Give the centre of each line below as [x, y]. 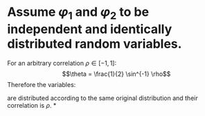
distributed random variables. [95, 44]
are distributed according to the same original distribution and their [103, 98]
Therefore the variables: [42, 84]
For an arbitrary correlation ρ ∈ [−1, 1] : [62, 63]
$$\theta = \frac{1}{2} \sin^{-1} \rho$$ [116, 74]
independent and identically [90, 29]
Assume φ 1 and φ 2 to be [78, 13]
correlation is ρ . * [32, 105]
